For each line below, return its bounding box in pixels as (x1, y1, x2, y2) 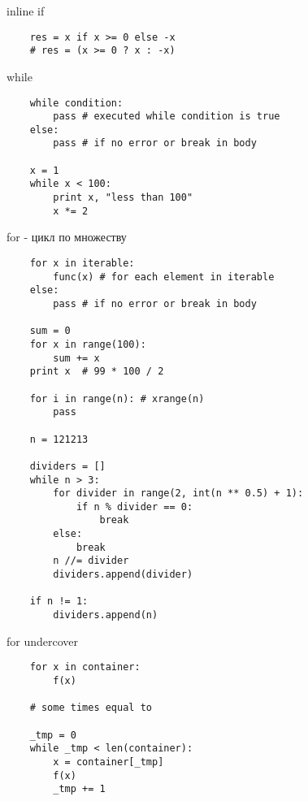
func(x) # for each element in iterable (53, 271, 275, 283)
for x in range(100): (29, 338, 146, 350)
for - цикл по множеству (7, 228, 127, 245)
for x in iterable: (29, 258, 135, 269)
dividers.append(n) (53, 609, 158, 621)
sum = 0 (29, 325, 71, 337)
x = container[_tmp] (53, 756, 164, 768)
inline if (7, 2, 45, 19)
